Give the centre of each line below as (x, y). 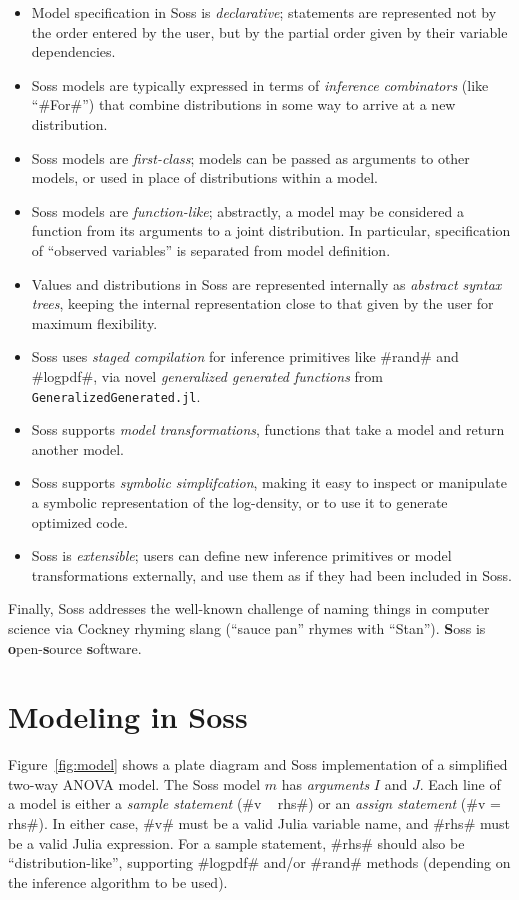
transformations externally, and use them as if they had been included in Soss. (271, 574)
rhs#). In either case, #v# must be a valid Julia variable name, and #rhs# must (259, 823)
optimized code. (79, 521)
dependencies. (73, 51)
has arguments (325, 783)
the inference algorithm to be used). (118, 881)
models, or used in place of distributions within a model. (204, 177)
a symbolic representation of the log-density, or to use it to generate (239, 501)
